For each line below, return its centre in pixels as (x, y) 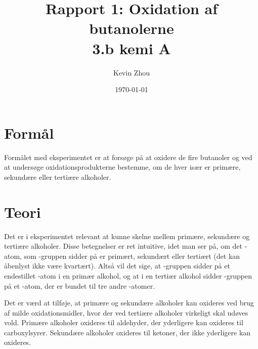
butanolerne (132, 28)
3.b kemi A (132, 48)
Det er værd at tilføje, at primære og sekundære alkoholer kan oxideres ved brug (129, 303)
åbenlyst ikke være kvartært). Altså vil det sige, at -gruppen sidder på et (117, 266)
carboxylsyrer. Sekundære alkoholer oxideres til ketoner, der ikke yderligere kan (127, 332)
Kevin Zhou (132, 72)
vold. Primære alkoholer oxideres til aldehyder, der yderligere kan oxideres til (124, 322)
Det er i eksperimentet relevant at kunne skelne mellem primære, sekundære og (127, 236)
